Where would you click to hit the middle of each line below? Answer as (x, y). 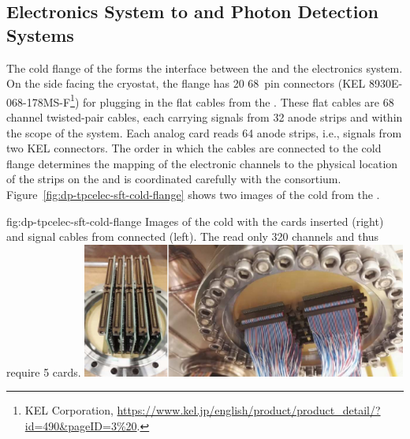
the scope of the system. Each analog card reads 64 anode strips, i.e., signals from (204, 132)
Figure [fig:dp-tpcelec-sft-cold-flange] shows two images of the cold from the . (193, 194)
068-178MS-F (39, 101)
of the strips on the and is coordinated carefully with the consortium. (174, 179)
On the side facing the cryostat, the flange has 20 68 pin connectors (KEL (186, 83)
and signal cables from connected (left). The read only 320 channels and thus (193, 236)
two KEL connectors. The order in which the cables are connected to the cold (194, 148)
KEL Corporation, (69, 410)
